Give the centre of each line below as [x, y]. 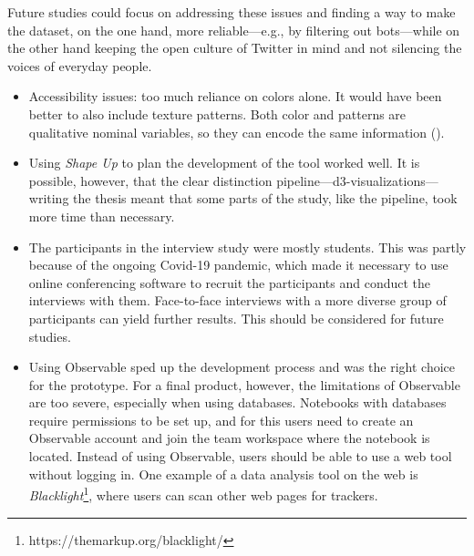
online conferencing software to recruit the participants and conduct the [229, 282]
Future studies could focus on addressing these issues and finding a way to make [232, 12]
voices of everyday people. [80, 65]
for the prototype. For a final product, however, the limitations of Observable [244, 384]
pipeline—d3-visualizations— [357, 180]
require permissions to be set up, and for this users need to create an [221, 420]
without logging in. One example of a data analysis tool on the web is [223, 474]
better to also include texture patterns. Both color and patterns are [217, 113]
